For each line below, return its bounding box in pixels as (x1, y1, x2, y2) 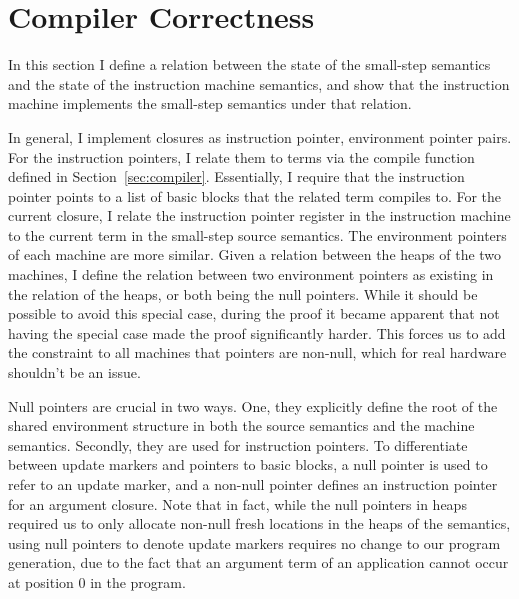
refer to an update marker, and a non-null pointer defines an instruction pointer (8, 474, 498, 494)
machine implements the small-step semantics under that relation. (8, 93, 412, 114)
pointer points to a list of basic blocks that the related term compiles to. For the (8, 185, 502, 206)
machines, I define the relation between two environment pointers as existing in (8, 264, 494, 285)
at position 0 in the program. (8, 571, 186, 592)
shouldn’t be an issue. (8, 362, 141, 383)
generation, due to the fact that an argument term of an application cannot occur (8, 552, 509, 573)
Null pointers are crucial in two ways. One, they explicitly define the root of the (8, 395, 498, 416)
